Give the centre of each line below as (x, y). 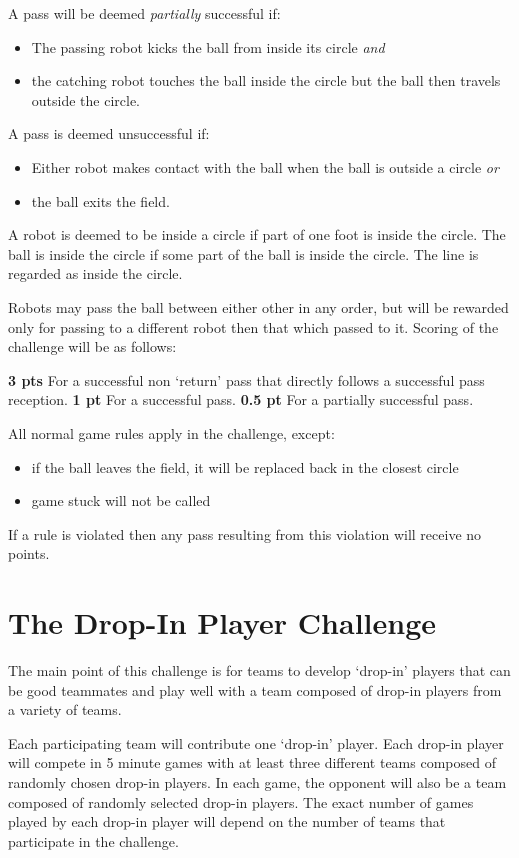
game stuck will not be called (121, 500)
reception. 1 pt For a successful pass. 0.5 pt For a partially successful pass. (241, 399)
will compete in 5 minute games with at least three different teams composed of (252, 762)
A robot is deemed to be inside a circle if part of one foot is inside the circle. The (257, 234)
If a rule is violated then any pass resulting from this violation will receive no (245, 533)
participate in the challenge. (93, 840)
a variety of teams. (65, 709)
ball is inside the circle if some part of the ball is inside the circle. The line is (243, 253)
